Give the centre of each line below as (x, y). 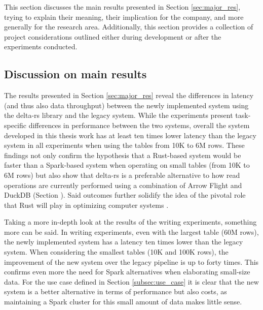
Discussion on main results (76, 74)
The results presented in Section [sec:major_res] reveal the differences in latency (129, 95)
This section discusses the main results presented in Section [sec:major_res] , (122, 7)
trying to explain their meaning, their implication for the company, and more (124, 17)
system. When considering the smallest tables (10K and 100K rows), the (116, 252)
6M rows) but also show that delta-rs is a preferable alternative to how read (122, 175)
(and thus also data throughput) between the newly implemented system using (126, 105)
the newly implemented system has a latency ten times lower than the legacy (124, 242)
